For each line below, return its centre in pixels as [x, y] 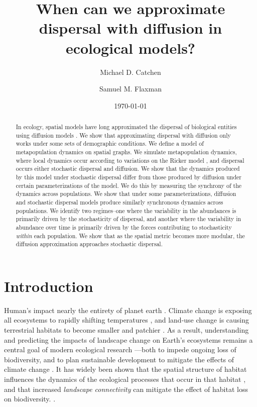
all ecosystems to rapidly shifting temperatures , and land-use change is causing [127, 320]
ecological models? [131, 47]
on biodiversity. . [30, 399]
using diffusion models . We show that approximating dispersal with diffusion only [123, 135]
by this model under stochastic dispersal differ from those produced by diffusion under [129, 177]
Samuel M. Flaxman [131, 89]
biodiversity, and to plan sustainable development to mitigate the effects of [119, 359]
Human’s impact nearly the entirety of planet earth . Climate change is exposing [128, 310]
